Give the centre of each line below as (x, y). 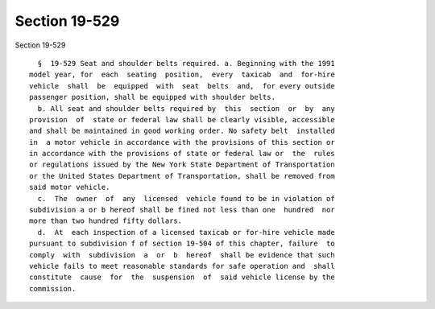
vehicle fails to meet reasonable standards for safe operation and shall (182, 266)
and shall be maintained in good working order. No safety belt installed (182, 131)
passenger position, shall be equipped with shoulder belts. (152, 97)
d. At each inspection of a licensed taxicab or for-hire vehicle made (186, 232)
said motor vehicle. (70, 187)
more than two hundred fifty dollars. (106, 221)
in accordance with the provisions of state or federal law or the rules (182, 154)
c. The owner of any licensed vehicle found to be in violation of (186, 198)
